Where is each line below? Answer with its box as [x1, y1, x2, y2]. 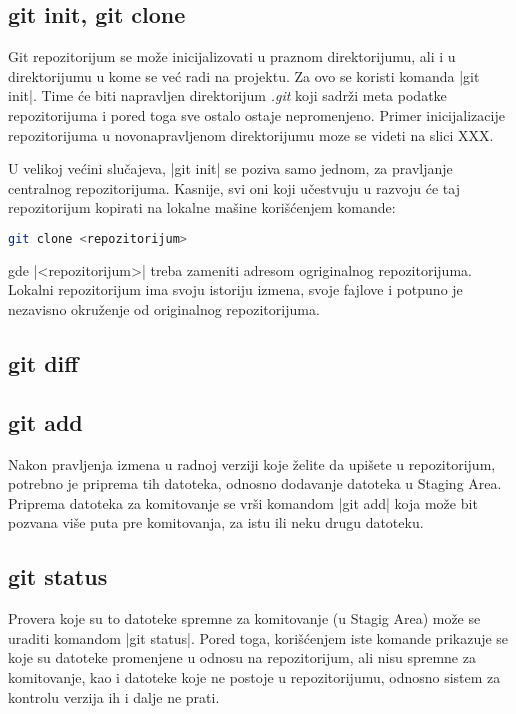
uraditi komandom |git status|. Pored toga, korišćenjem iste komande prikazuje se [8, 627, 509, 648]
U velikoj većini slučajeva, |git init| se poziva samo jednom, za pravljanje [8, 158, 453, 179]
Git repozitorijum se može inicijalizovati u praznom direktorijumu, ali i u [8, 46, 456, 67]
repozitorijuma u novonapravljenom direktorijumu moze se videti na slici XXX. [8, 124, 494, 145]
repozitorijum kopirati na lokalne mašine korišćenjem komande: [8, 197, 396, 218]
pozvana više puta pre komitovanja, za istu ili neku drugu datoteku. [8, 512, 424, 533]
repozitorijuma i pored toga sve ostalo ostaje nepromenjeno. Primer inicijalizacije [8, 104, 505, 125]
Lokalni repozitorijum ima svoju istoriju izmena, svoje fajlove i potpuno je [8, 279, 463, 300]
